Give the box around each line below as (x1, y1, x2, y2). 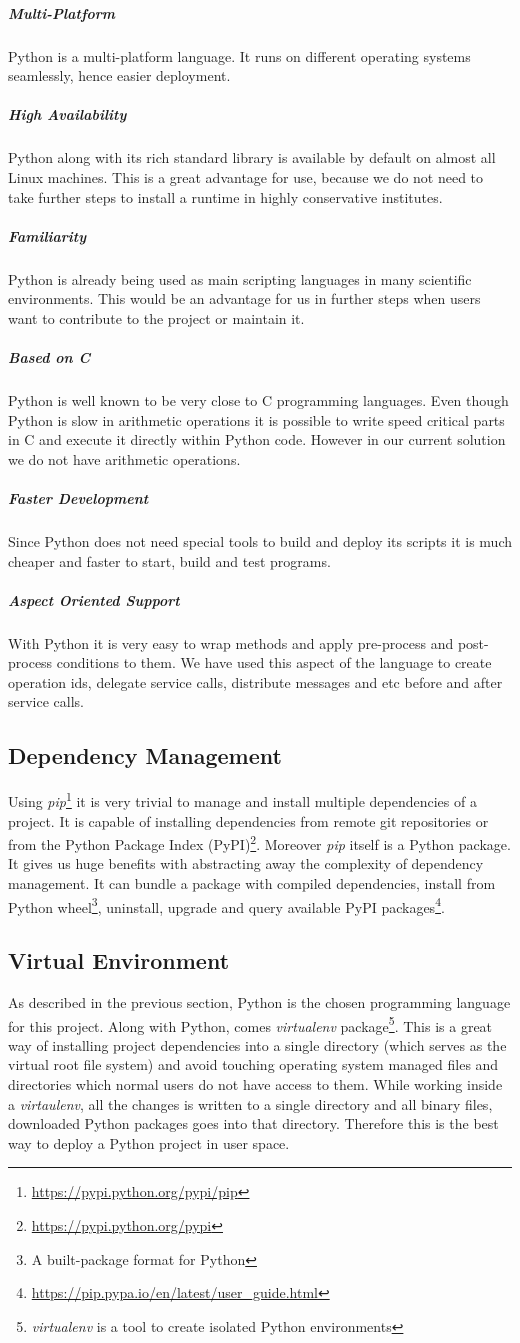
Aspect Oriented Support (8, 589, 180, 610)
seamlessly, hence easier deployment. (8, 65, 231, 86)
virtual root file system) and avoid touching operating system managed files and (8, 1054, 499, 1075)
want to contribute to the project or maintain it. (8, 307, 305, 328)
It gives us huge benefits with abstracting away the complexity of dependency (8, 853, 484, 874)
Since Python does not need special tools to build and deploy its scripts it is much (8, 530, 512, 551)
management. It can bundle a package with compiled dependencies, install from (8, 872, 496, 893)
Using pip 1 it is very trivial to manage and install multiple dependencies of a (8, 788, 477, 811)
